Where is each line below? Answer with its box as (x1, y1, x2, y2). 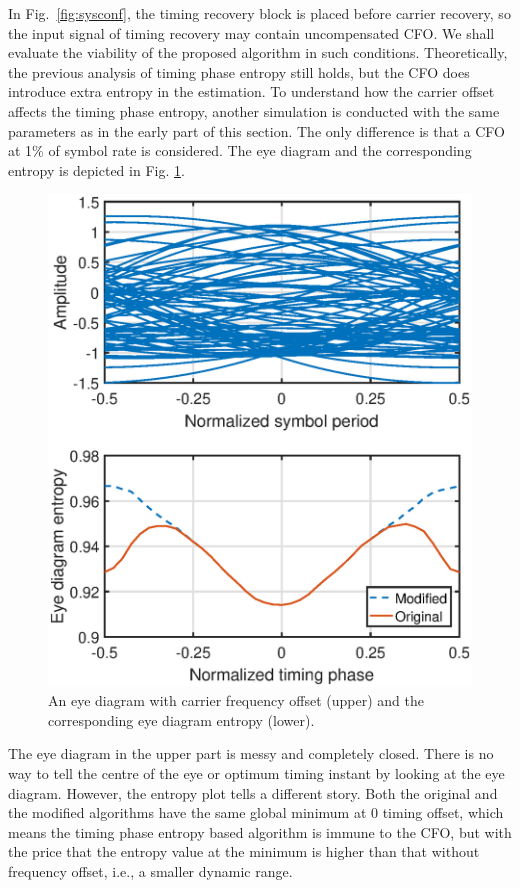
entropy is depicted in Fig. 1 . (8, 159, 185, 180)
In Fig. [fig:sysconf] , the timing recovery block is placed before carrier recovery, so (8, 3, 511, 23)
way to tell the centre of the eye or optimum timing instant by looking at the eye (8, 762, 505, 783)
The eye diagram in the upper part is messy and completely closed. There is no (8, 743, 494, 764)
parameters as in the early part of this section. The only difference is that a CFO (8, 120, 505, 141)
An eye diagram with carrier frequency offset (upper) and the (48, 690, 424, 711)
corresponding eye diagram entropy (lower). (48, 709, 315, 730)
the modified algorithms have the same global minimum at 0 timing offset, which (8, 802, 504, 823)
